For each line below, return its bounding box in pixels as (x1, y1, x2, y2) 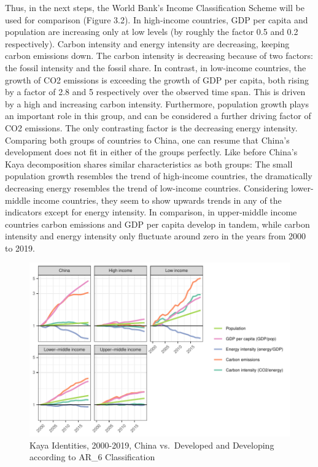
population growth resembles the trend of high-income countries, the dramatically (5, 169, 312, 182)
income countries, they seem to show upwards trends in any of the (33, 193, 282, 206)
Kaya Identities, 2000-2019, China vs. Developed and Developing (29, 438, 274, 451)
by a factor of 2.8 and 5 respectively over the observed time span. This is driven (5, 85, 306, 98)
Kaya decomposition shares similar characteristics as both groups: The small (5, 157, 293, 170)
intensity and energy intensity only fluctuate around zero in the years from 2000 (5, 230, 306, 242)
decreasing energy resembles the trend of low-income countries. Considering (5, 181, 289, 194)
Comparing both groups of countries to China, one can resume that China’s (5, 133, 290, 146)
